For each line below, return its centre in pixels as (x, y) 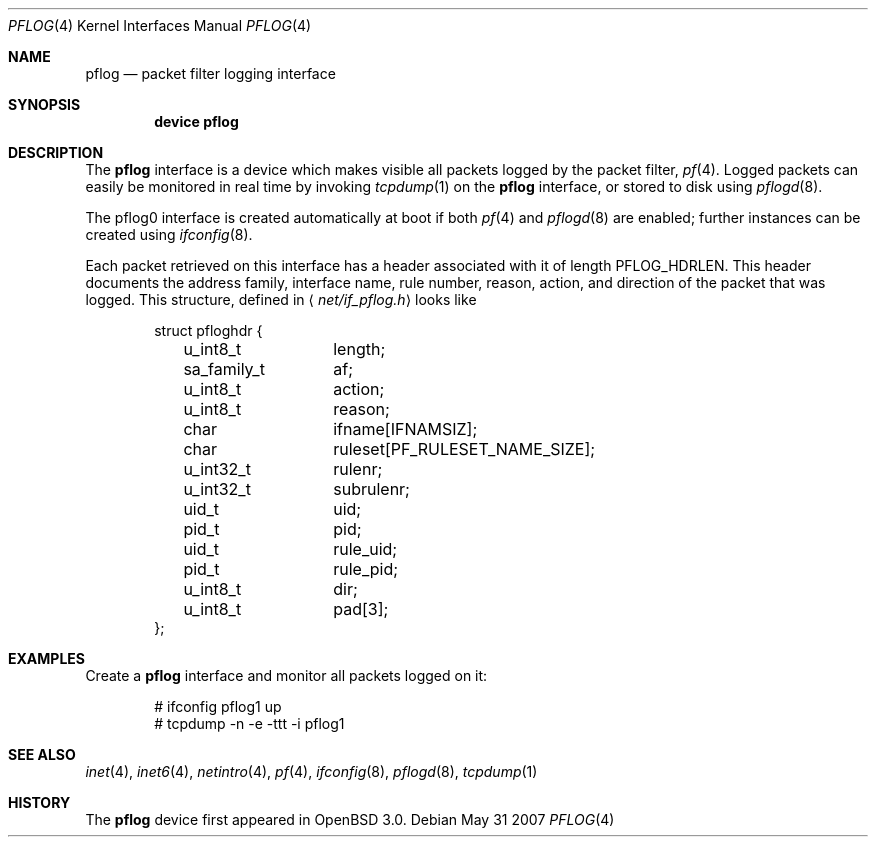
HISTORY (39, 802)
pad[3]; (361, 609)
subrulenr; (371, 489)
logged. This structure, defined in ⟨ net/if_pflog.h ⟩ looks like (281, 299)
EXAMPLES (46, 658)
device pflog (196, 121)
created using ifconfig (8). (169, 234)
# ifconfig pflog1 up (218, 706)
